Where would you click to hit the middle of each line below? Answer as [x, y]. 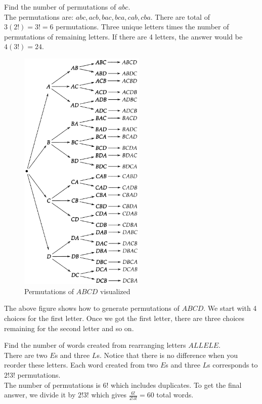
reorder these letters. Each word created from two [81, 365]
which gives [109, 395]
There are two [26, 355]
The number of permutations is [52, 385]
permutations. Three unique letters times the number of [142, 27]
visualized [115, 291]
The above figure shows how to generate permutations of [92, 308]
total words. [175, 395]
